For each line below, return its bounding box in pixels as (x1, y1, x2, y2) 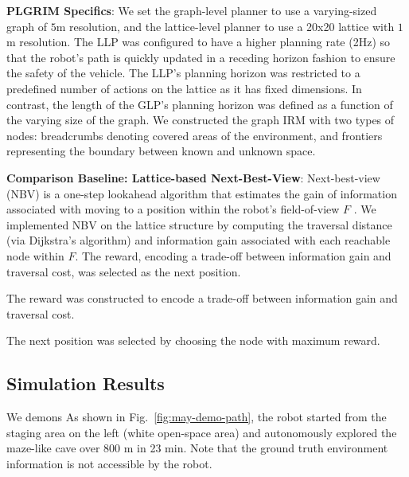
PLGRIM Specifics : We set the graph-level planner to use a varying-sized (6, 2, 377, 18)
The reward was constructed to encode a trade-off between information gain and (6, 290, 398, 307)
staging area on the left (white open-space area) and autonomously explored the (6, 424, 397, 440)
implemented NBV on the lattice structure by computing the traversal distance (6, 216, 392, 233)
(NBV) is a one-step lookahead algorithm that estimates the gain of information (6, 185, 397, 201)
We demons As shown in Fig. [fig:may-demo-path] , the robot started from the (6, 409, 387, 425)
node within (6, 247, 64, 264)
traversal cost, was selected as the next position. (6, 263, 241, 280)
